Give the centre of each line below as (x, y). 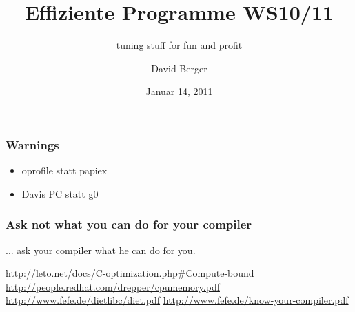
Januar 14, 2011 (179, 91)
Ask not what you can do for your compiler (129, 224)
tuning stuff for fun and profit (179, 45)
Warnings (32, 144)
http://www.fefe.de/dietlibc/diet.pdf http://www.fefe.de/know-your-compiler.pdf (177, 300)
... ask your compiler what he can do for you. (101, 250)
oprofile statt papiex (64, 170)
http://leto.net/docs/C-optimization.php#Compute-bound (130, 273)
